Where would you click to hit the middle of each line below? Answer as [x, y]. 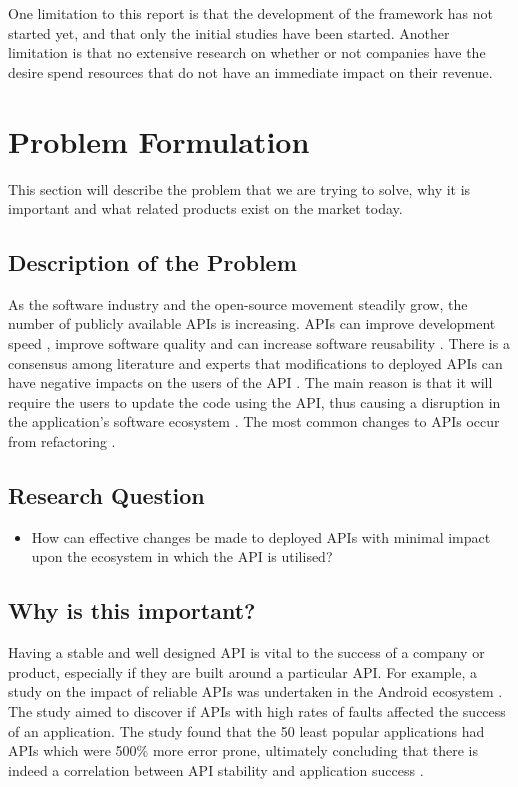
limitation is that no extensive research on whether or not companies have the [247, 52]
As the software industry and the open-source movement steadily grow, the [238, 303]
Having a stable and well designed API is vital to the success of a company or [246, 652]
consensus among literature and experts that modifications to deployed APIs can [255, 362]
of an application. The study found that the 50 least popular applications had [246, 730]
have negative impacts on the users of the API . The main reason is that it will [250, 382]
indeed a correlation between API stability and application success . [216, 769]
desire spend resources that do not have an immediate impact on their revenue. [250, 71]
